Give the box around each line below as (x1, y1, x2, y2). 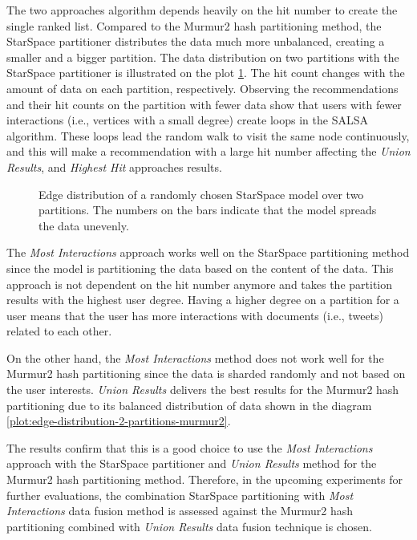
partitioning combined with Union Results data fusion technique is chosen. (6, 518, 372, 534)
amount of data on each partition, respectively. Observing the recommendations (6, 79, 399, 96)
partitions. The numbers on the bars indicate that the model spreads (38, 201, 377, 218)
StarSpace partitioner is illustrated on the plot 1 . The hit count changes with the (6, 64, 405, 81)
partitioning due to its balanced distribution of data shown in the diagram (6, 396, 372, 413)
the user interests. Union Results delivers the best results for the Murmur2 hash (6, 381, 399, 398)
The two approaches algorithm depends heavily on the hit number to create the (6, 2, 398, 18)
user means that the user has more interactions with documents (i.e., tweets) (6, 307, 384, 323)
